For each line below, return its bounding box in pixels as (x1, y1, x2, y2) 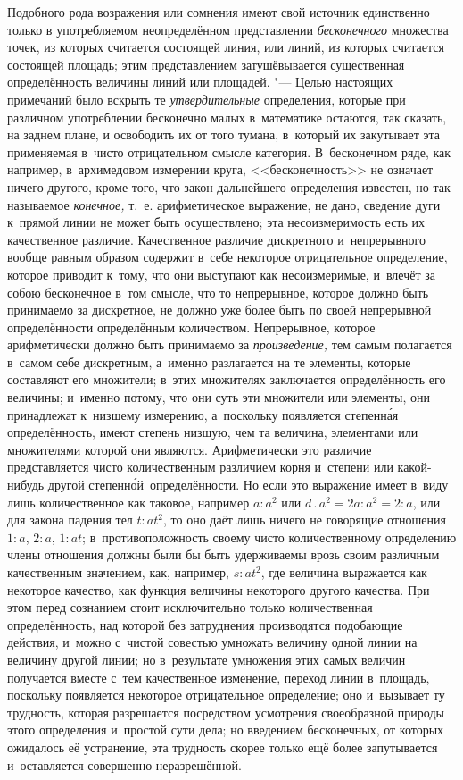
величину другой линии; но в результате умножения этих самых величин (7, 650, 406, 668)
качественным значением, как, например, (7, 563, 230, 581)
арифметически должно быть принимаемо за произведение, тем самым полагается (7, 335, 452, 354)
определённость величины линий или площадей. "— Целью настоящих (7, 72, 393, 91)
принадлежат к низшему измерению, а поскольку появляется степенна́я (7, 405, 399, 424)
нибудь (7, 475, 45, 494)
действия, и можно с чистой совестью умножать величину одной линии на (7, 633, 418, 651)
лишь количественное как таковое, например (7, 492, 250, 511)
